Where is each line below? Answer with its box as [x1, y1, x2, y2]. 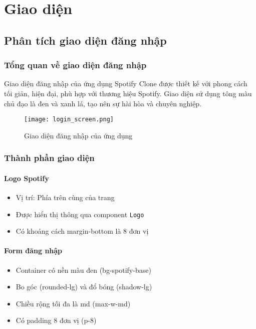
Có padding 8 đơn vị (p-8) [16, 315, 97, 325]
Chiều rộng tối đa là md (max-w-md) [16, 298, 131, 308]
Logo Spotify [4, 173, 49, 183]
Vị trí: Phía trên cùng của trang [16, 192, 115, 203]
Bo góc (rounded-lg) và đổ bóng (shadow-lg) [16, 281, 152, 292]
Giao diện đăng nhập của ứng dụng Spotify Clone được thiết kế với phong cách [4, 78, 247, 89]
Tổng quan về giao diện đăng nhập [4, 59, 147, 71]
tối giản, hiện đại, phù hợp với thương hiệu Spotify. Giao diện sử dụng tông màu [4, 88, 252, 98]
